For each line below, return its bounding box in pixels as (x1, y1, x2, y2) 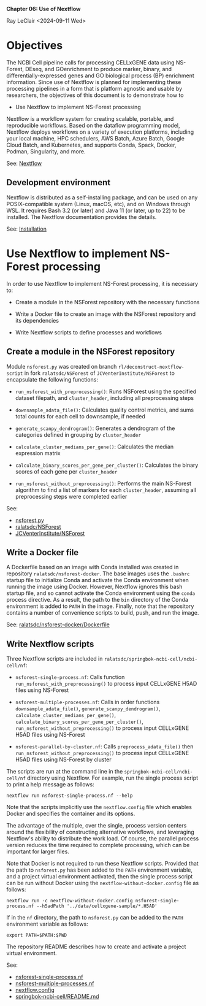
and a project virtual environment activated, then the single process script (6, 873, 193, 880)
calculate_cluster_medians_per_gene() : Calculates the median (15, 443, 174, 450)
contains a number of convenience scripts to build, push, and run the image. (6, 609, 199, 616)
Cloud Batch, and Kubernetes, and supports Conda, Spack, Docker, (6, 141, 177, 148)
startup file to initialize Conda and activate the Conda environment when (6, 577, 189, 584)
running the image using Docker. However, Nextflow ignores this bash (6, 583, 183, 591)
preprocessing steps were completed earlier (15, 493, 128, 500)
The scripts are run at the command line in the (6, 768, 123, 775)
